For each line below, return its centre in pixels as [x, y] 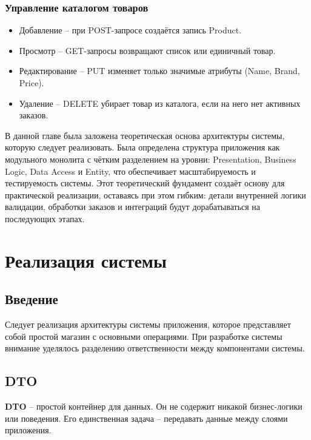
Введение [32, 299]
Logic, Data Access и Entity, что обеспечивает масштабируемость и [130, 171]
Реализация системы [86, 260]
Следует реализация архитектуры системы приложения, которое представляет [148, 324]
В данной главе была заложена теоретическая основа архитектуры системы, [145, 135]
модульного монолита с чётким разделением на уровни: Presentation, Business [151, 159]
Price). [32, 83]
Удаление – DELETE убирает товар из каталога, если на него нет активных [160, 103]
